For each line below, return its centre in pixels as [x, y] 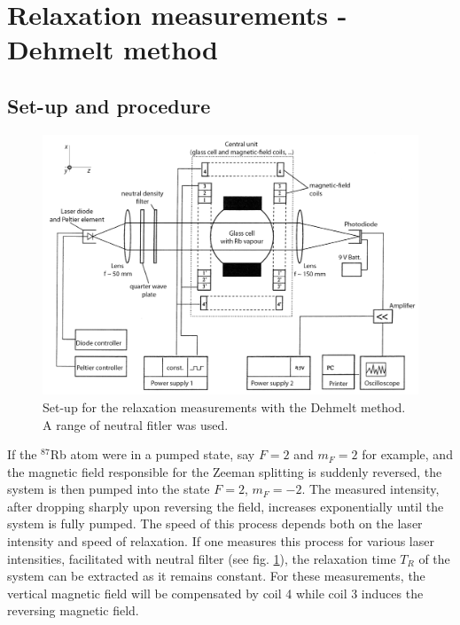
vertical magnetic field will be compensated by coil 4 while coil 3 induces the [215, 593]
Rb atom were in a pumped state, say [152, 454]
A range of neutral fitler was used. [136, 424]
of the [434, 558]
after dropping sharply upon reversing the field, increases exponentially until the [226, 506]
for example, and [407, 454]
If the [22, 454]
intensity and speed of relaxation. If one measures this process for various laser [221, 541]
